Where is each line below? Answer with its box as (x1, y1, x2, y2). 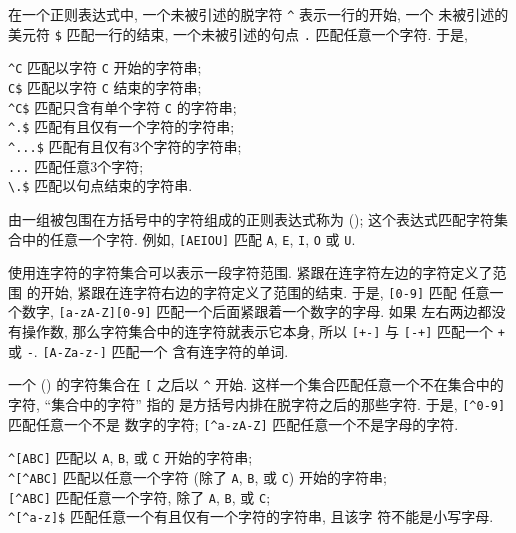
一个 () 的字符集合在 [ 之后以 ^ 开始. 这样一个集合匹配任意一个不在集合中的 (8, 374, 504, 395)
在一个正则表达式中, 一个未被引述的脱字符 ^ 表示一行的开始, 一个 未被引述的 (8, 4, 509, 24)
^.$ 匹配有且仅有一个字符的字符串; (8, 116, 235, 137)
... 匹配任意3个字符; (8, 155, 144, 176)
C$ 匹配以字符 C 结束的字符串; (8, 76, 202, 97)
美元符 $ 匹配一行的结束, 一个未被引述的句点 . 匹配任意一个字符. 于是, (8, 23, 469, 44)
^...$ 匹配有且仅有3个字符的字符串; (8, 135, 242, 156)
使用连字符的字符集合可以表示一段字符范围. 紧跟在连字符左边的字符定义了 (8, 262, 493, 283)
